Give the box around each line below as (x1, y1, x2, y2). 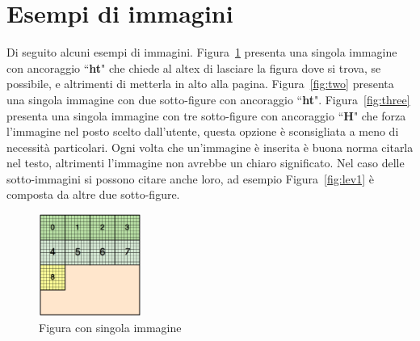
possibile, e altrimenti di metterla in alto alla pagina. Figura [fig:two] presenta (6, 75, 394, 92)
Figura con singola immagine (39, 319, 182, 336)
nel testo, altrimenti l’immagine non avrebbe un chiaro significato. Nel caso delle (6, 154, 405, 171)
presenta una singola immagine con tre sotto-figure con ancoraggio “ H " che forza (6, 107, 406, 124)
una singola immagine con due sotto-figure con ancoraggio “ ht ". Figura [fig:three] (6, 91, 410, 107)
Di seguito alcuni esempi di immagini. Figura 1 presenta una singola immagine (6, 44, 397, 61)
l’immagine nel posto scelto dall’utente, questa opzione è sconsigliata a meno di (6, 123, 399, 140)
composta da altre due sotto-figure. (6, 186, 180, 203)
